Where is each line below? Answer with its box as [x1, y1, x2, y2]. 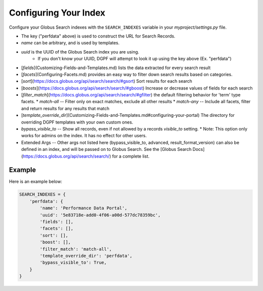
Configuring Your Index [9, 7, 106, 18]
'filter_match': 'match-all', [39, 246, 112, 252]
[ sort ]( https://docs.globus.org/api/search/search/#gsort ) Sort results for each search [21, 78, 192, 84]
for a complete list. [112, 153, 150, 159]
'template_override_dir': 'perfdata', [39, 253, 132, 258]
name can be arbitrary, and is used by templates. [21, 40, 120, 46]
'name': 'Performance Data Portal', [39, 205, 128, 211]
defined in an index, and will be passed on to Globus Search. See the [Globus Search [21, 146, 192, 152]
